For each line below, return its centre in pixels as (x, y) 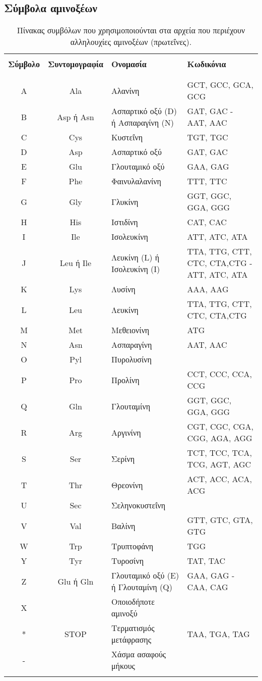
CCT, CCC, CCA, (219, 374)
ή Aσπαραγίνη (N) (143, 123)
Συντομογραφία (76, 64)
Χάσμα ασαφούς (139, 654)
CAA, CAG (208, 587)
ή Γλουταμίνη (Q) (142, 587)
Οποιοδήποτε (133, 602)
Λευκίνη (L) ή (136, 257)
